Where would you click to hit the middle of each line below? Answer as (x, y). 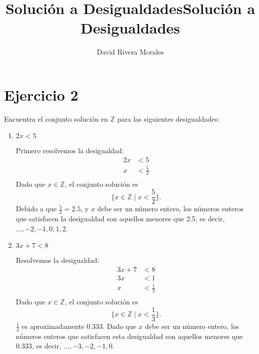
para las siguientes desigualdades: (169, 118)
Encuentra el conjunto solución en (56, 118)
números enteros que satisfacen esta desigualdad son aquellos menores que (129, 336)
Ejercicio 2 (41, 94)
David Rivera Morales (130, 52)
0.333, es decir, (39, 346)
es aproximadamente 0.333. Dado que (79, 326)
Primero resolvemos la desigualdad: (70, 150)
